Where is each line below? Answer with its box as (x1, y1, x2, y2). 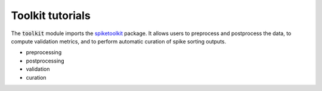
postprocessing (26, 57, 65, 64)
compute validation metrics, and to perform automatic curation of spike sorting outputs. (11, 37, 227, 45)
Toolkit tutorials (11, 9, 91, 22)
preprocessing (26, 49, 62, 56)
